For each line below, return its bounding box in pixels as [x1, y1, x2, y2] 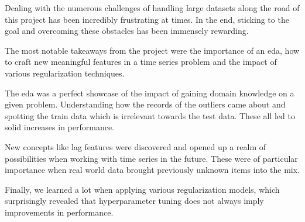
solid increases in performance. [5, 121, 115, 133]
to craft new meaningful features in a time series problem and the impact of [5, 56, 277, 68]
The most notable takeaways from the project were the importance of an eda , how [5, 44, 300, 56]
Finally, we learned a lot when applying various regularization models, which [5, 183, 280, 195]
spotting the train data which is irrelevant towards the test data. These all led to [5, 109, 295, 122]
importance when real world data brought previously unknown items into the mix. [5, 164, 300, 176]
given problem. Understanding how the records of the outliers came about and [5, 98, 286, 110]
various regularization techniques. [5, 67, 125, 79]
